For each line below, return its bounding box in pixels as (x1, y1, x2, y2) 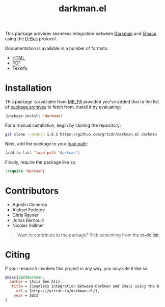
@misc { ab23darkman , (5, 275, 45, 280)
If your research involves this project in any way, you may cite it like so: (5, 265, 149, 271)
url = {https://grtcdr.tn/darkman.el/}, (16, 288, 100, 294)
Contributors (5, 185, 59, 196)
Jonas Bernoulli (12, 217, 44, 223)
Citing (5, 249, 30, 260)
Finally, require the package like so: (5, 159, 77, 165)
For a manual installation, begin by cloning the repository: (5, 122, 121, 128)
